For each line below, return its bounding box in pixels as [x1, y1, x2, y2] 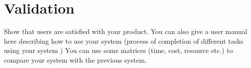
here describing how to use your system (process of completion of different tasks [4, 35, 244, 46]
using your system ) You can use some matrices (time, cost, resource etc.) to [4, 45, 233, 55]
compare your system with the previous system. [4, 54, 147, 65]
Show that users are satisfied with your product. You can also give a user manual [4, 26, 248, 36]
